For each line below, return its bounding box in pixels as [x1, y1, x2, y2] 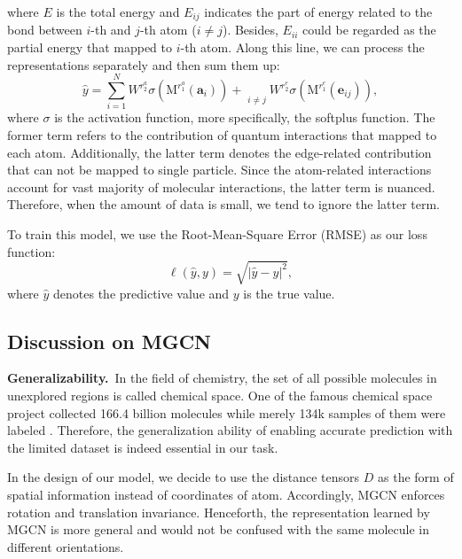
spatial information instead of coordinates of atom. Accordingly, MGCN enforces [7, 485, 445, 504]
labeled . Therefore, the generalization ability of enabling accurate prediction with [7, 421, 453, 439]
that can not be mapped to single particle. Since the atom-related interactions [7, 160, 432, 179]
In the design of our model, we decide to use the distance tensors [7, 468, 360, 486]
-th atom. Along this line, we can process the [180, 38, 425, 57]
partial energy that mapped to [7, 38, 172, 57]
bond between [7, 20, 82, 39]
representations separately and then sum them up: [7, 55, 280, 74]
